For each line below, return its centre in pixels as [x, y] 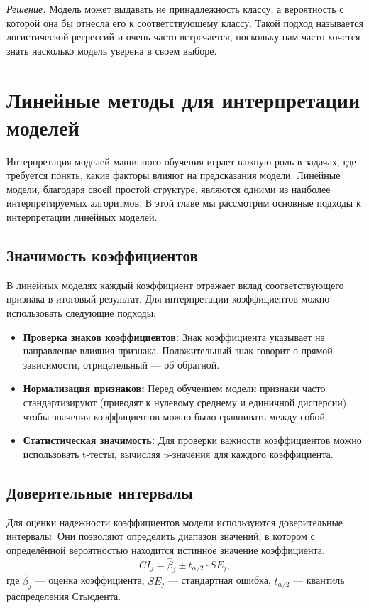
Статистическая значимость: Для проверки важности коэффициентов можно [192, 440]
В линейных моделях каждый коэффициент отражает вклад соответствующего [175, 284]
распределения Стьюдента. [64, 596]
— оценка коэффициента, [90, 580]
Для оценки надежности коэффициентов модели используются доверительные [175, 522]
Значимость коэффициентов [102, 255]
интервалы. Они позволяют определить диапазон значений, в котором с [161, 536]
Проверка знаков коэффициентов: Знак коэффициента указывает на [174, 336]
